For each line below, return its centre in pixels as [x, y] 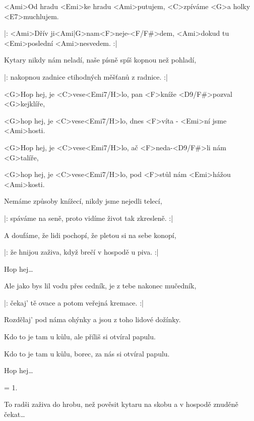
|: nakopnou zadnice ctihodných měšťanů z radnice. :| [86, 76]
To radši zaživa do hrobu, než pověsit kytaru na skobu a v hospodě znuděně [121, 404]
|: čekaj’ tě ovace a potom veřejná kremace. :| [74, 302]
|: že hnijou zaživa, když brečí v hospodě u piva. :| [81, 252]
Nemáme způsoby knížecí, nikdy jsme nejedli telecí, [83, 201]
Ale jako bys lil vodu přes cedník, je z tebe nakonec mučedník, [100, 286]
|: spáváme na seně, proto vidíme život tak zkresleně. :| [89, 218]
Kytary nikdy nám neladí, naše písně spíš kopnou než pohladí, [100, 60]
